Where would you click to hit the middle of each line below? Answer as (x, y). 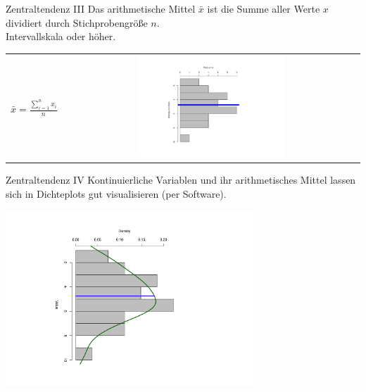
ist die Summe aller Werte (264, 8)
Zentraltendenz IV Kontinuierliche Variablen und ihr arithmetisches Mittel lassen (181, 180)
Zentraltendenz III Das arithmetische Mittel (101, 8)
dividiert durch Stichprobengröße (77, 22)
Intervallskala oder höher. (61, 36)
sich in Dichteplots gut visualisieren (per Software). (116, 193)
